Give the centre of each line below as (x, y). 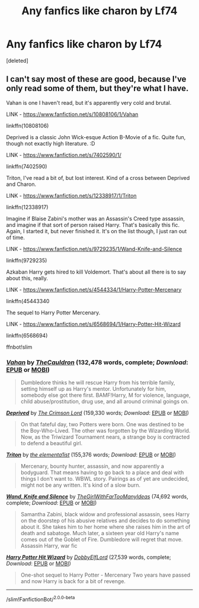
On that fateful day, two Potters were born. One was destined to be (102, 424)
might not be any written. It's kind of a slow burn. (81, 485)
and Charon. (21, 184)
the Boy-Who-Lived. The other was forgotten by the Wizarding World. (105, 431)
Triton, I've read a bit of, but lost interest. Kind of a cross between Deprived (98, 178)
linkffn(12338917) (27, 207)
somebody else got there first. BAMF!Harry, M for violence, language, (105, 395)
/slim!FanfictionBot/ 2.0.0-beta (41, 599)
